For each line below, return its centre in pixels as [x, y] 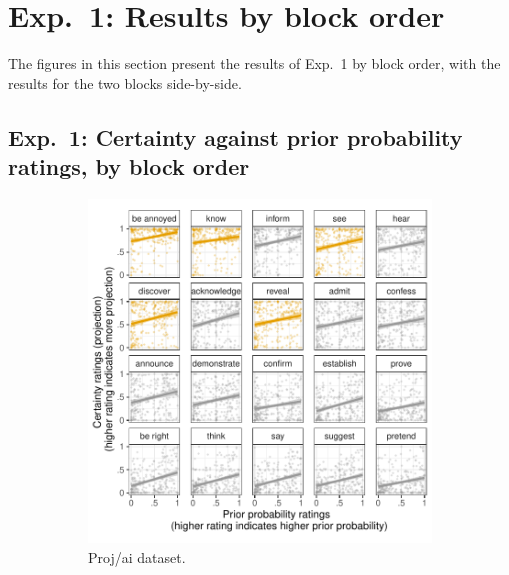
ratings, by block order [129, 166]
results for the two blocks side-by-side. [125, 82]
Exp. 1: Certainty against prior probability [235, 136]
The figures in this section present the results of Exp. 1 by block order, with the [254, 63]
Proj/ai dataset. [137, 556]
